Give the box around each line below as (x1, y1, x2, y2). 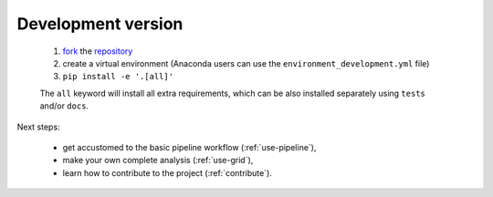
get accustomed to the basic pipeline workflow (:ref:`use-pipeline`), (62, 141, 317, 152)
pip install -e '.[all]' (62, 71, 173, 82)
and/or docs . (39, 100, 89, 111)
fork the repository (62, 46, 133, 57)
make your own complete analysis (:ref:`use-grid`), (62, 155, 254, 166)
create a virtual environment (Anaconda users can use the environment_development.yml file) (62, 57, 430, 68)
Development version (16, 14, 184, 34)
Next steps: (16, 121, 60, 132)
